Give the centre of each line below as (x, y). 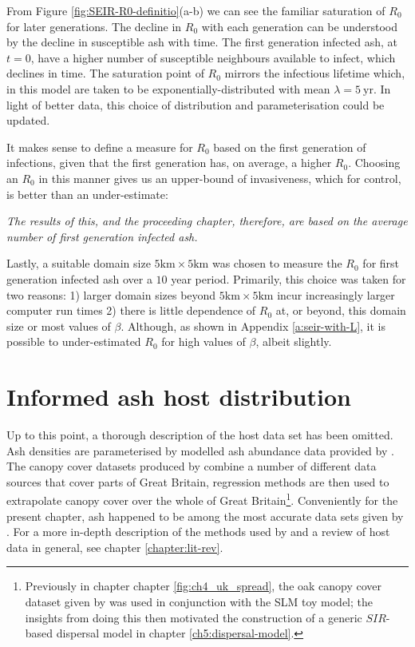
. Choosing (374, 163)
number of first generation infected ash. (102, 236)
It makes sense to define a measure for (100, 147)
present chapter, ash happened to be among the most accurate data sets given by (205, 516)
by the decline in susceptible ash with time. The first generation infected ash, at (202, 42)
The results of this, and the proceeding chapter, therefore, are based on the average (207, 221)
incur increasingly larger (336, 294)
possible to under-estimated (74, 341)
